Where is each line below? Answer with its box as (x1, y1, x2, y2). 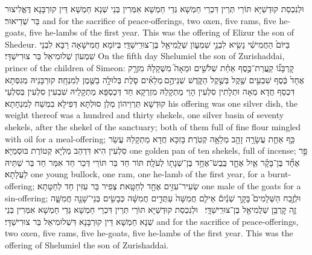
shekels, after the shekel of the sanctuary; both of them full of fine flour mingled (5, 120, 301, 133)
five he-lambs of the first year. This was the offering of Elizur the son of (29, 26, 294, 39)
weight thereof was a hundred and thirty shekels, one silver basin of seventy (5, 109, 284, 121)
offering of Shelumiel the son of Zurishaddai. (5, 238, 169, 251)
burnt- (267, 168, 291, 180)
